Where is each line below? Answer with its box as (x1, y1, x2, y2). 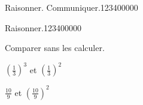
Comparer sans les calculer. (5, 41, 105, 54)
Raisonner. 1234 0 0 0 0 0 (5, 21, 81, 34)
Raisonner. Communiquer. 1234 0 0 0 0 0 (5, 1, 138, 13)
